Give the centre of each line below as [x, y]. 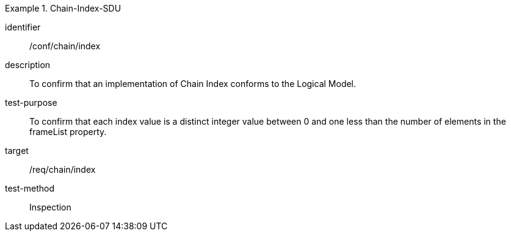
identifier [23, 27]
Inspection [50, 207]
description [28, 65]
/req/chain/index [63, 169]
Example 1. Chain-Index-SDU [63, 8]
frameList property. [68, 132]
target [17, 151]
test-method [30, 188]
